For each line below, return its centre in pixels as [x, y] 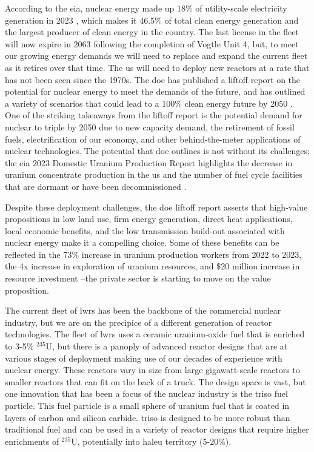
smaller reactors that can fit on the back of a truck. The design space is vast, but [155, 381]
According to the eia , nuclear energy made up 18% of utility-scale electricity [146, 8]
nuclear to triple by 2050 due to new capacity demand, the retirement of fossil [150, 126]
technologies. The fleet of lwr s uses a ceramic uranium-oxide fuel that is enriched [155, 334]
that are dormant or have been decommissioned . [96, 186]
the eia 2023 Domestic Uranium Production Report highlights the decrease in [149, 162]
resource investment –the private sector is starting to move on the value [138, 278]
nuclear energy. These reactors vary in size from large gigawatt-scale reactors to [152, 370]
